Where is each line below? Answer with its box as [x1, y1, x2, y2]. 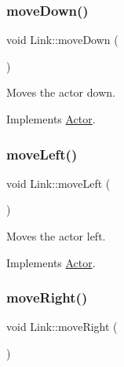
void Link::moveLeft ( [6, 174, 111, 191]
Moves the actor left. [6, 228, 106, 244]
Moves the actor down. [6, 84, 115, 101]
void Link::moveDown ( [6, 31, 119, 48]
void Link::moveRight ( [6, 318, 118, 335]
